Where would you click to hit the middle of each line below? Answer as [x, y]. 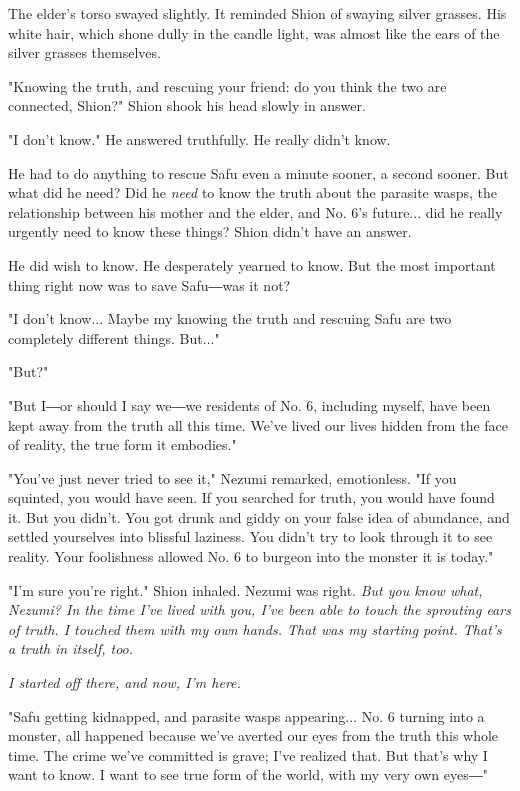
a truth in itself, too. [71, 648]
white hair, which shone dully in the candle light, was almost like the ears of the [254, 32]
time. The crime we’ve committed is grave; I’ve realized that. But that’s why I [248, 754]
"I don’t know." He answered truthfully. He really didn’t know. [199, 138]
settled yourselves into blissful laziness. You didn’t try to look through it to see [250, 536]
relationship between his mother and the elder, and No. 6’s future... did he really [255, 211]
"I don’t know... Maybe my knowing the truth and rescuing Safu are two [230, 318]
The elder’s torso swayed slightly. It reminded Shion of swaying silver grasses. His [257, 13]
